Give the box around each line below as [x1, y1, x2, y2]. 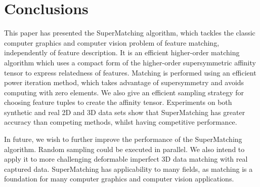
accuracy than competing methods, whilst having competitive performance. [4, 117, 237, 127]
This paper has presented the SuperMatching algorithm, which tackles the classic [4, 27, 255, 38]
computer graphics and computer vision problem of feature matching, [4, 37, 220, 48]
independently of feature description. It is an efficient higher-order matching [4, 47, 240, 58]
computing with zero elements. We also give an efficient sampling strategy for [4, 87, 244, 97]
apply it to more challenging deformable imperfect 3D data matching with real [4, 154, 248, 164]
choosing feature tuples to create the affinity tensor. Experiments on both [4, 97, 232, 107]
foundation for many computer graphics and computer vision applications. [4, 173, 234, 184]
